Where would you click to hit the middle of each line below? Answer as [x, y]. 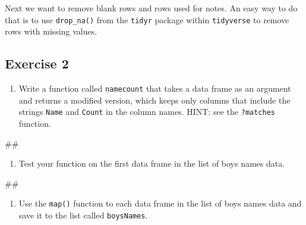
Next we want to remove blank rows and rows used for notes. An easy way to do [151, 8]
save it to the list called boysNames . [83, 215]
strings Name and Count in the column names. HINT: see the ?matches [147, 112]
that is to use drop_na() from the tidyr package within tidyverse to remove [147, 19]
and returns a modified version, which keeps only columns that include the [154, 100]
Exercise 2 [37, 63]
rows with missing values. [51, 31]
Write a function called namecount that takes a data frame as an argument [155, 88]
